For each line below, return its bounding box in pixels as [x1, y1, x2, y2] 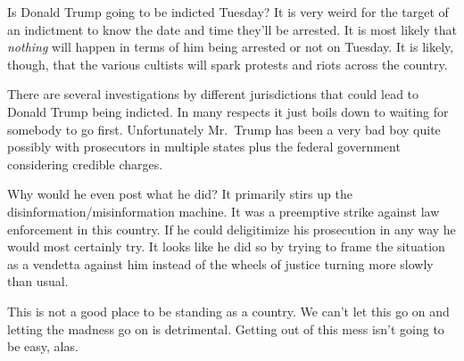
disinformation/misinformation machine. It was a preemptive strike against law [7, 201, 440, 220]
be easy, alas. [7, 337, 79, 356]
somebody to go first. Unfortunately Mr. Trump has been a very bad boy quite [7, 119, 441, 138]
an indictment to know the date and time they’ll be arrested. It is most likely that [7, 20, 457, 38]
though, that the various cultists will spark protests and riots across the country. [7, 54, 448, 73]
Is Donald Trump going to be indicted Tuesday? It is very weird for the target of [7, 3, 449, 21]
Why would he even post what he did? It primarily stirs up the [7, 185, 352, 203]
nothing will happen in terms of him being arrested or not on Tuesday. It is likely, [7, 37, 454, 56]
